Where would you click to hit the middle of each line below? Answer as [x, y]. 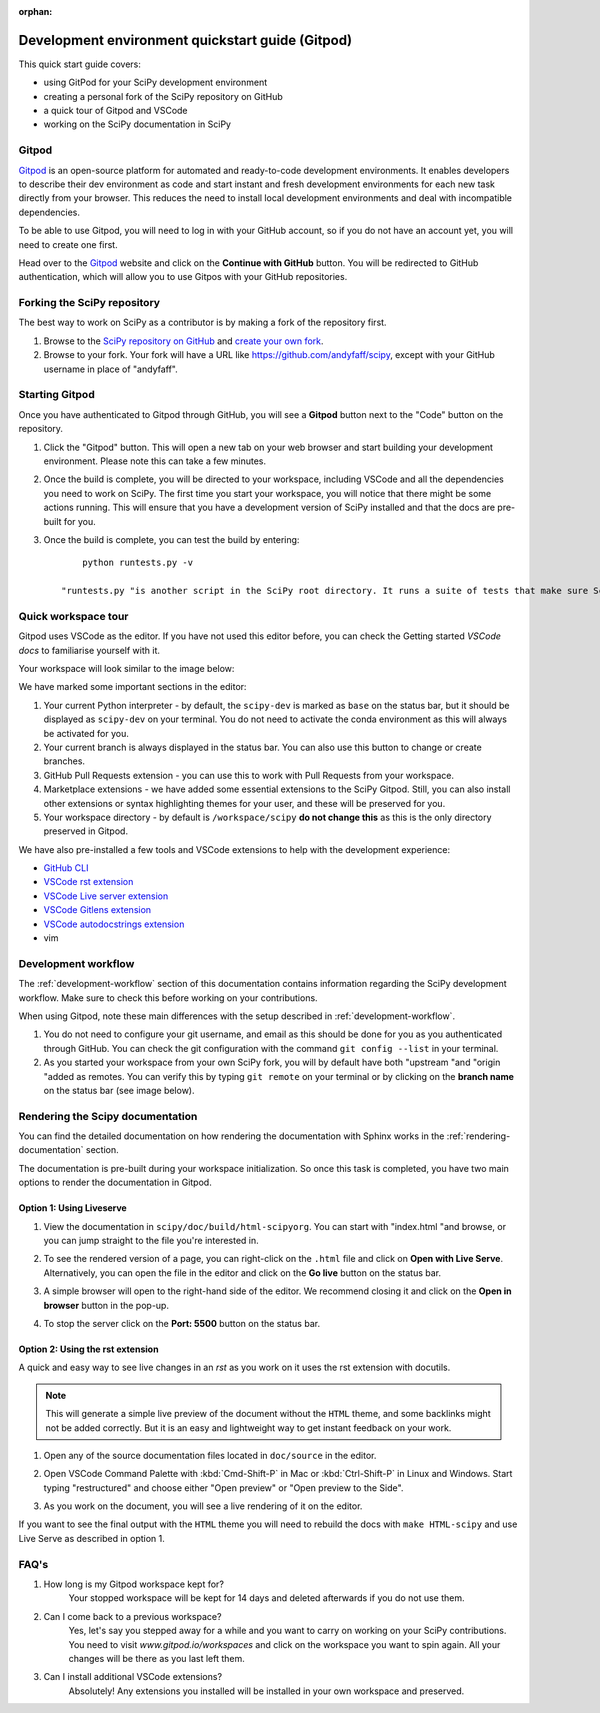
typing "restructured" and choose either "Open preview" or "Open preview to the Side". [223, 1487]
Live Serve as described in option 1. [91, 1538]
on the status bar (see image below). [119, 1090]
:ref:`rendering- [478, 1136]
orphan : [35, 11]
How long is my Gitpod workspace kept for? [134, 1584]
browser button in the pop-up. [106, 1305]
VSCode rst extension [88, 882]
